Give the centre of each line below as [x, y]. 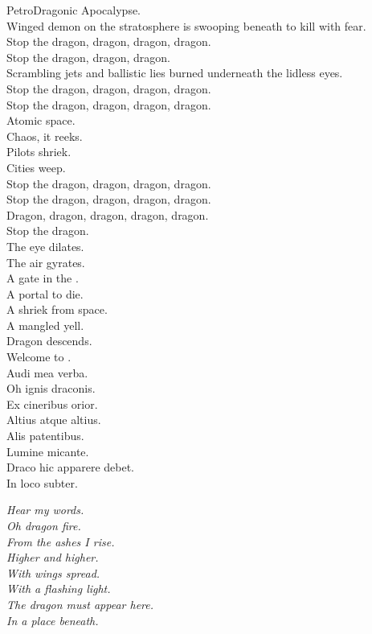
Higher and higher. [53, 557]
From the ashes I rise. [61, 541]
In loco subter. [42, 482]
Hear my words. [45, 510]
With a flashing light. [59, 589]
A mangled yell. [45, 325]
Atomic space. [41, 120]
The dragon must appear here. [80, 604]
